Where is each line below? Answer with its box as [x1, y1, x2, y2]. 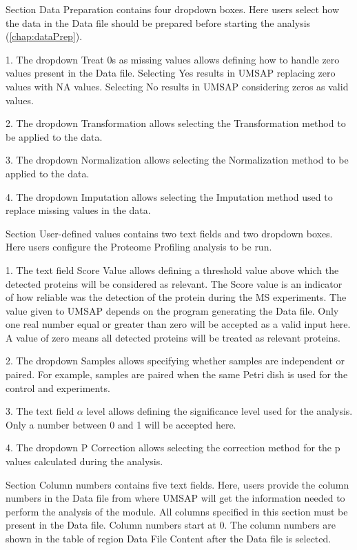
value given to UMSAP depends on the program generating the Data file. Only [6, 303, 339, 317]
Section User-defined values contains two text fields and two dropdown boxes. [6, 226, 333, 240]
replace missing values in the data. [6, 203, 151, 217]
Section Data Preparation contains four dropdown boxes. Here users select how [6, 2, 340, 16]
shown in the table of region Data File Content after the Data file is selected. [6, 531, 331, 545]
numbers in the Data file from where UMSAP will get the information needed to [6, 491, 345, 505]
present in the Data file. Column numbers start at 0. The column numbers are [6, 518, 336, 532]
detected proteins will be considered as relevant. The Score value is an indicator [6, 276, 343, 291]
